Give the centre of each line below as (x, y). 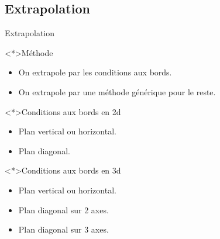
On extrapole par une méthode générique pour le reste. (117, 91)
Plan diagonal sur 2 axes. (63, 209)
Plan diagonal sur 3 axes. (63, 229)
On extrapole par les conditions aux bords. (95, 72)
